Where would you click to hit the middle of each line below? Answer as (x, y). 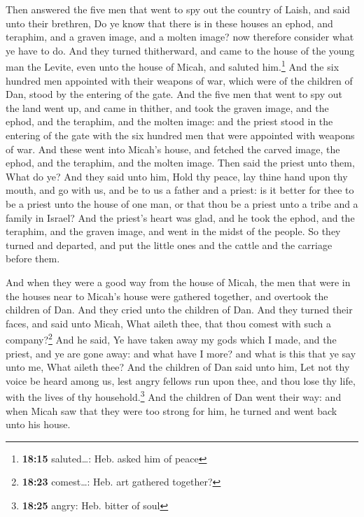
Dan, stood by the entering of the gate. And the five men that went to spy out (174, 94)
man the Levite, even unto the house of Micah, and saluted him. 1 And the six (173, 66)
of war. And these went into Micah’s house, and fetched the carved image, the (173, 149)
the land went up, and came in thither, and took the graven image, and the (167, 107)
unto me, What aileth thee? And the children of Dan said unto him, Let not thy (178, 367)
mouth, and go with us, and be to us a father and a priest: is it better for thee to (180, 190)
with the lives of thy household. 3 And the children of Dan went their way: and (174, 396)
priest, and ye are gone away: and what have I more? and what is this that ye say (181, 353)
